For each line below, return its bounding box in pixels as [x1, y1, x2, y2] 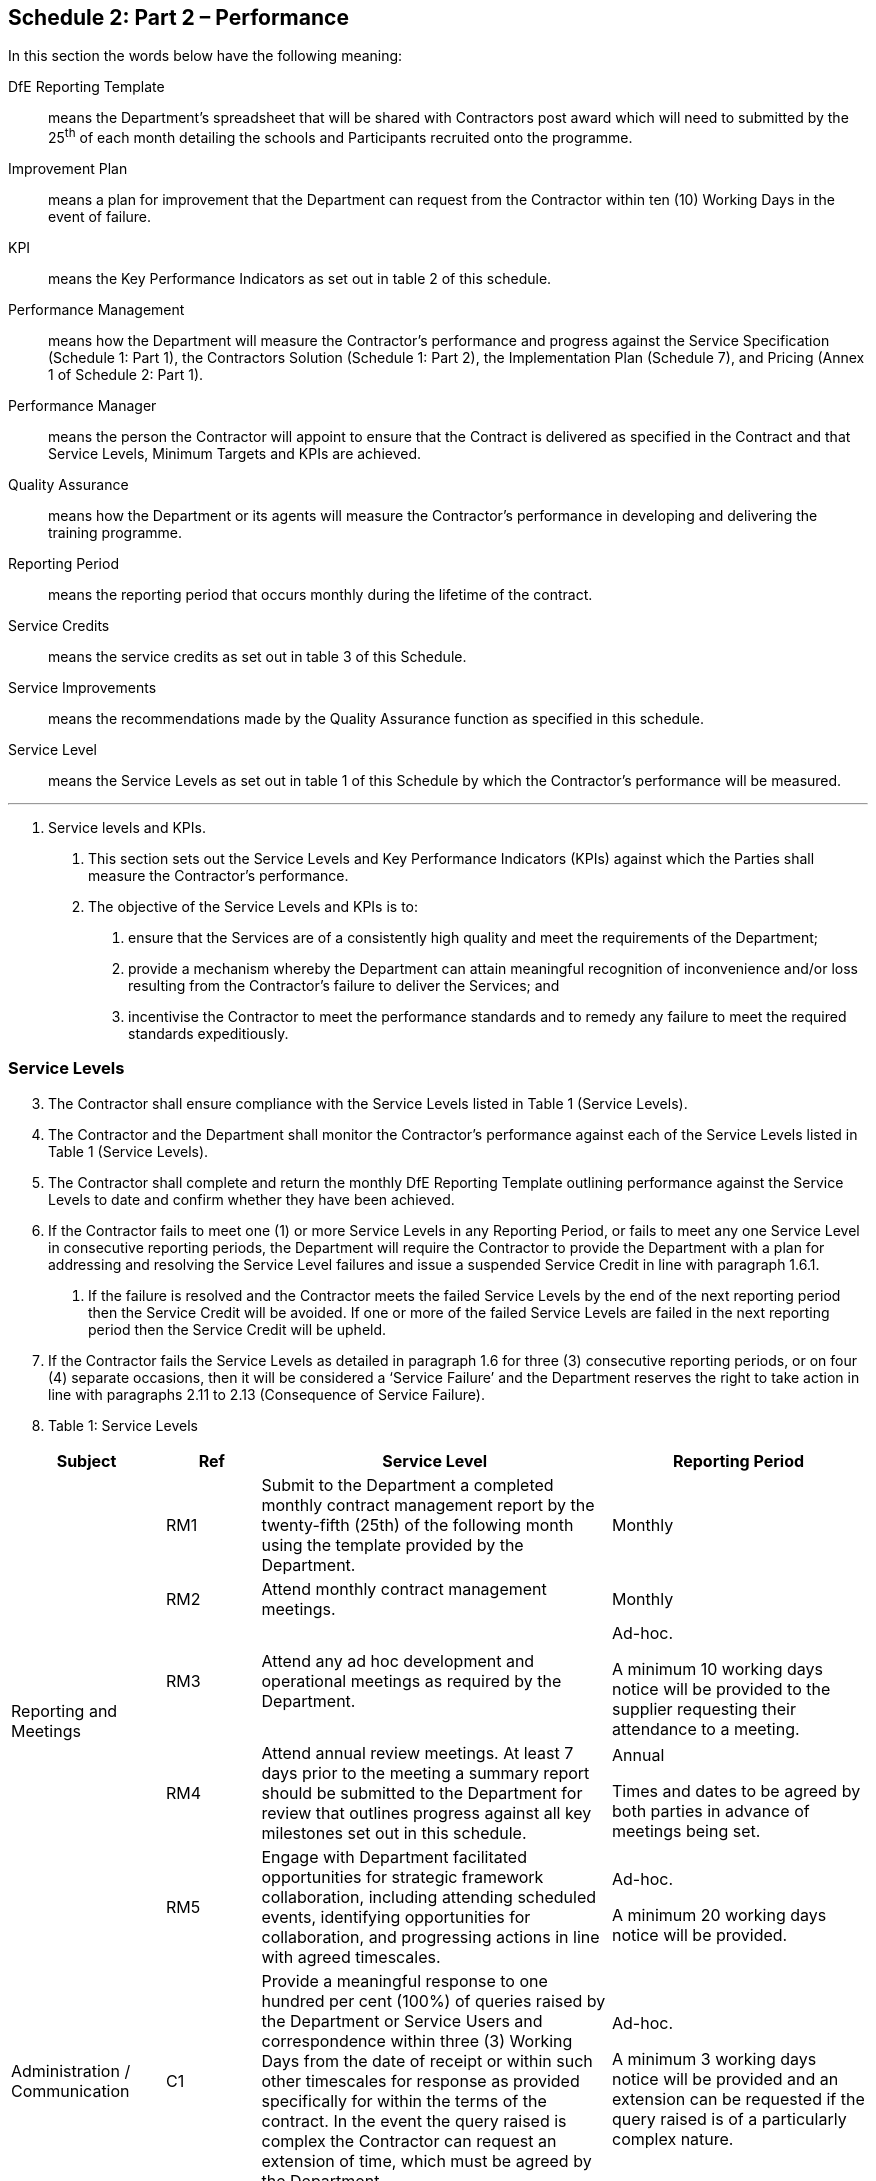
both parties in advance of [612, 1800, 810, 1821]
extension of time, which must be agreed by [261, 2150, 592, 2171]
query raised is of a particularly [612, 2108, 847, 2129]
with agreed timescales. [261, 1946, 441, 1967]
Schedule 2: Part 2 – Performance [8, 5, 349, 30]
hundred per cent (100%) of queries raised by [261, 1990, 606, 2011]
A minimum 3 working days [612, 2048, 817, 2069]
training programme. [48, 524, 183, 542]
